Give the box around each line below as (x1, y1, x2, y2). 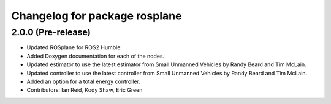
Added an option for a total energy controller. (26, 78, 141, 85)
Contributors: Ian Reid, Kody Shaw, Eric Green (26, 86, 143, 94)
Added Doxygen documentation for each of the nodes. (26, 52, 165, 60)
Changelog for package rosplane (11, 9, 182, 23)
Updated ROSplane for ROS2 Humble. (26, 44, 123, 51)
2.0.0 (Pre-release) (11, 27, 91, 38)
